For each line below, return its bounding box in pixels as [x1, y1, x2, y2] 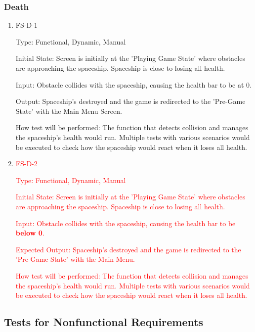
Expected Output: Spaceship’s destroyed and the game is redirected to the [15, 244, 241, 254]
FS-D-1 [15, 20, 38, 30]
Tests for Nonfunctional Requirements [4, 314, 204, 330]
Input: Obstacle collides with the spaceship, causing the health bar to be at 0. [15, 79, 252, 90]
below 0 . [15, 228, 44, 238]
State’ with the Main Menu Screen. [15, 105, 122, 116]
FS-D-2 [15, 158, 38, 169]
